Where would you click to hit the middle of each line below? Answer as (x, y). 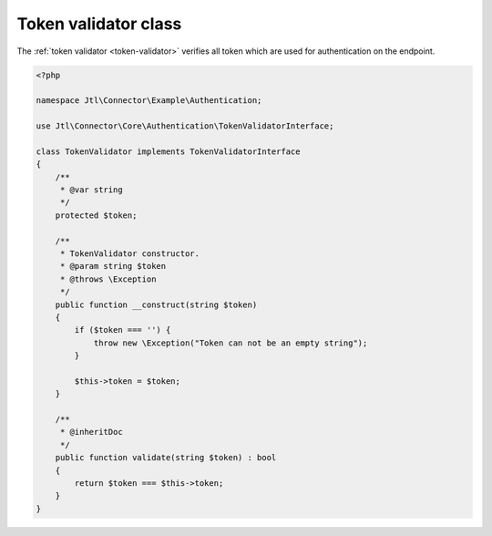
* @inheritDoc (91, 432)
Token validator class (99, 24)
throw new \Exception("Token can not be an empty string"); (231, 343)
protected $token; (96, 215)
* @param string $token (113, 266)
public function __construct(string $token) (156, 304)
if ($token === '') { (123, 330)
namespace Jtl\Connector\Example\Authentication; (149, 101)
